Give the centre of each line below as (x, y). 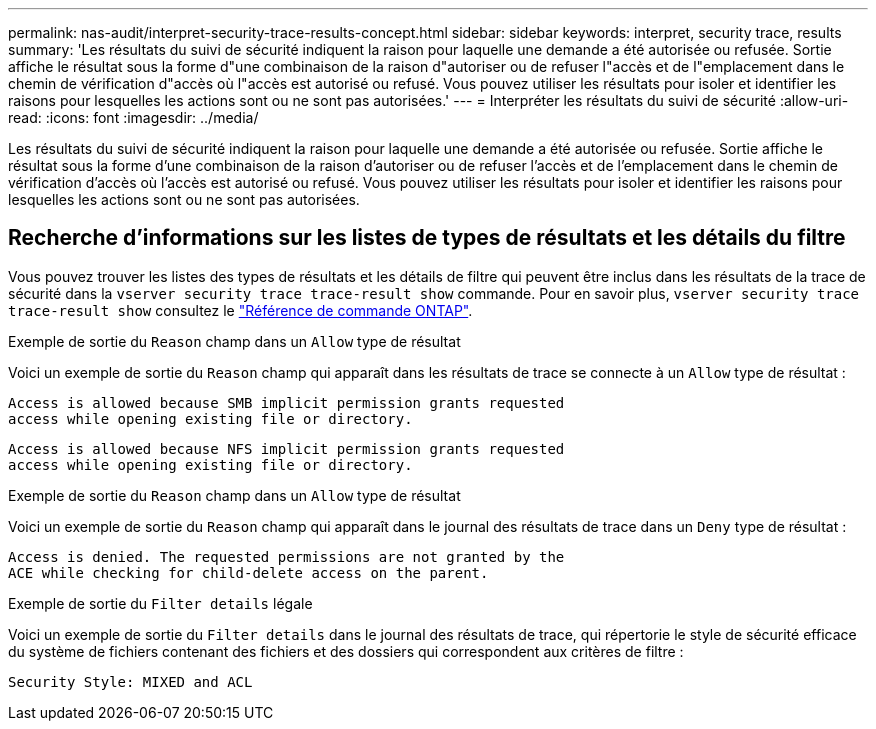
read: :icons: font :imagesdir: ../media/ (133, 117)
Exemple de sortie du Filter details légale (160, 603)
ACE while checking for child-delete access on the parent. (248, 572)
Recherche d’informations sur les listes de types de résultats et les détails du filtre (427, 238)
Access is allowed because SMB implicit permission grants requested (286, 402)
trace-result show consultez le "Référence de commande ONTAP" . (240, 310)
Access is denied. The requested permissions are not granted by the (286, 556)
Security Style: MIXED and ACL (130, 681)
